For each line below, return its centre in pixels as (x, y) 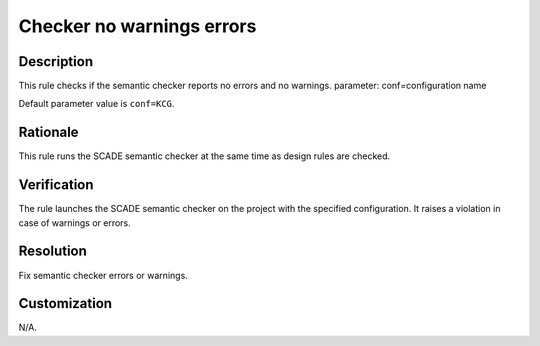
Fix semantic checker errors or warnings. (103, 275)
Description (56, 61)
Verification (56, 185)
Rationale (48, 132)
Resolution (52, 251)
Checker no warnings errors (137, 26)
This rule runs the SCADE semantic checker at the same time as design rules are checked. (204, 156)
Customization (65, 303)
